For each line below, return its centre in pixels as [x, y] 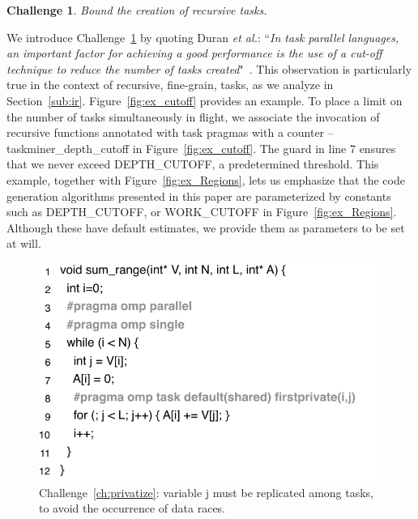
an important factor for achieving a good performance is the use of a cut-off [194, 53]
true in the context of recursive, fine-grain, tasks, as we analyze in [170, 85]
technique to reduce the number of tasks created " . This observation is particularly [209, 68]
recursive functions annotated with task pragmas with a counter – [170, 132]
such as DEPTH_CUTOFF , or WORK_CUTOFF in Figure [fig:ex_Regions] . [202, 212]
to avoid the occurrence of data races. [132, 508]
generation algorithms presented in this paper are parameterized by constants [199, 196]
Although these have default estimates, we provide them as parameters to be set [206, 227]
